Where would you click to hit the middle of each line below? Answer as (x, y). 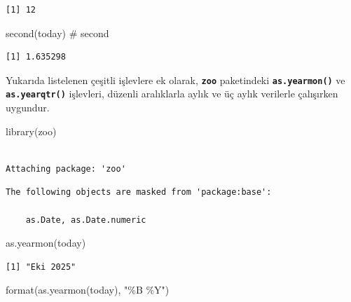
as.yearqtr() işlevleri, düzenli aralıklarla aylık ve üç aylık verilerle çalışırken (172, 94)
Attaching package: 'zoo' (66, 169)
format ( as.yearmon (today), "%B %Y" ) (88, 290)
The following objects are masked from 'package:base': (139, 192)
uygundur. (28, 108)
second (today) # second (57, 33)
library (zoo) (31, 131)
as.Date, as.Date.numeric (86, 220)
